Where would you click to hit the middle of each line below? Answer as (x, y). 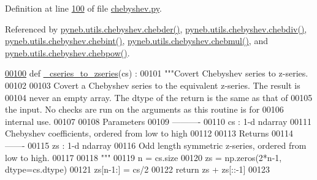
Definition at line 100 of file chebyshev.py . (83, 8)
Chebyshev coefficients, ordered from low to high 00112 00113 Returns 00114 (149, 133)
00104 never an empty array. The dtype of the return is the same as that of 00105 (159, 97)
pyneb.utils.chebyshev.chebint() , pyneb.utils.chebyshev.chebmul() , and (136, 41)
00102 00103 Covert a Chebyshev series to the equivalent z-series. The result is (153, 85)
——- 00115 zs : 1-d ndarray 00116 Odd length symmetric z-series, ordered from (156, 145)
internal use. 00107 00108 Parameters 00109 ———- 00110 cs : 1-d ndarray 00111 (158, 121)
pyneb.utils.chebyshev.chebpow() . (67, 52)
